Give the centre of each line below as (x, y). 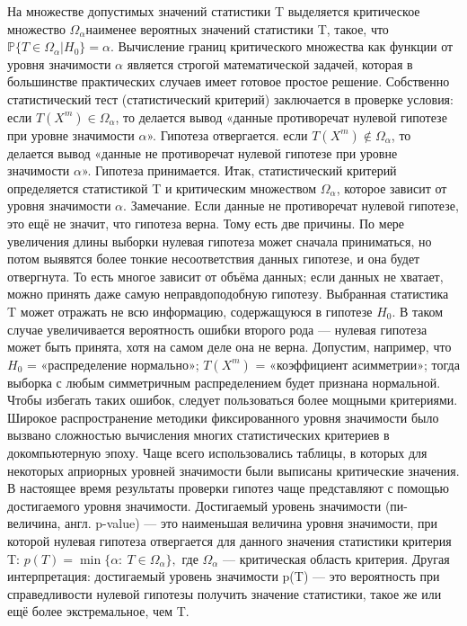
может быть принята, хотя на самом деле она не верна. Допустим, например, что (229, 347)
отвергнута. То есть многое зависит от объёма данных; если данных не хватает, (225, 276)
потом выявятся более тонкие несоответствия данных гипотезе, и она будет (214, 259)
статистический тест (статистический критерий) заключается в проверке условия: (230, 98)
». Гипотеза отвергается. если (227, 134)
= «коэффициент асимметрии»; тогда (357, 364)
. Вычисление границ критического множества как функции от (282, 46)
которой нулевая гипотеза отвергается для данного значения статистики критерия (229, 541)
